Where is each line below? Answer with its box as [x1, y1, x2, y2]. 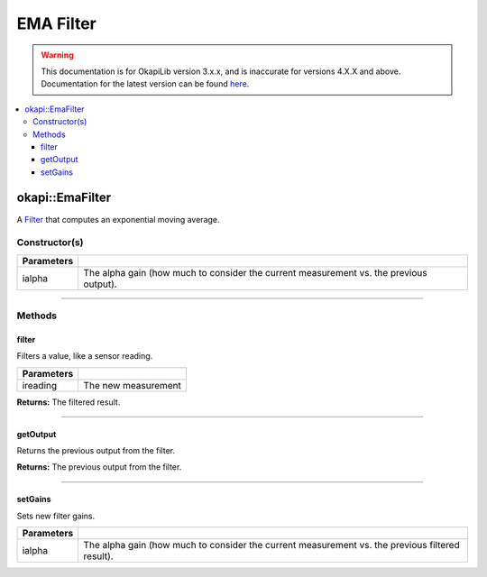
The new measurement [83, 379, 182, 391]
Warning [41, 50, 74, 60]
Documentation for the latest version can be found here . [41, 78, 250, 89]
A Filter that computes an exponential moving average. [16, 214, 220, 224]
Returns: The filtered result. [16, 397, 121, 408]
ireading [22, 379, 58, 391]
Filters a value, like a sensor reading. [16, 351, 153, 362]
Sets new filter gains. [16, 510, 96, 521]
